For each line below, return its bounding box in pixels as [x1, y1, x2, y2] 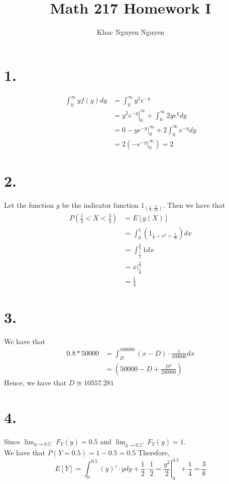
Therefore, [138, 447, 170, 458]
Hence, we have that [4, 377, 67, 387]
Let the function [4, 199, 54, 210]
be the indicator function [62, 199, 139, 210]
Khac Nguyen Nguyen [97, 27, 164, 37]
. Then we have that [163, 199, 225, 210]
